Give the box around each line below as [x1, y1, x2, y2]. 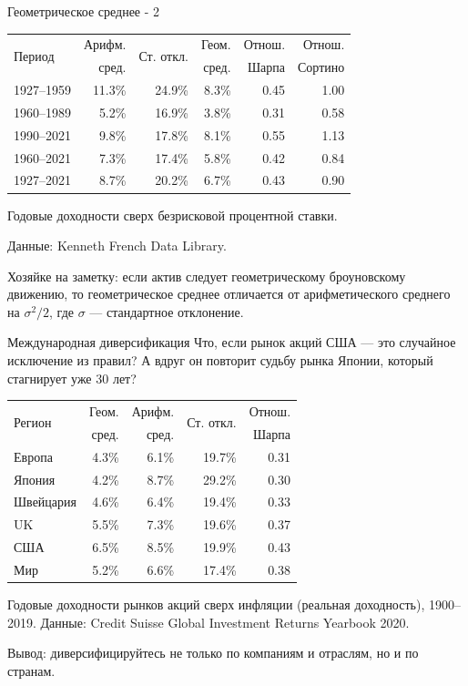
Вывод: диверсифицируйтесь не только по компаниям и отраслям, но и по [7, 643, 419, 662]
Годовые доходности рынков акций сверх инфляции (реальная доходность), [7, 595, 425, 613]
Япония [14, 469, 56, 488]
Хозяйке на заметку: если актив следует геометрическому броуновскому [7, 266, 406, 285]
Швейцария [14, 492, 76, 511]
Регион [14, 413, 52, 432]
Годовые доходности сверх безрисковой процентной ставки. [7, 205, 338, 224]
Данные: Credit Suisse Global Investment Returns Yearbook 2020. [40, 612, 410, 631]
